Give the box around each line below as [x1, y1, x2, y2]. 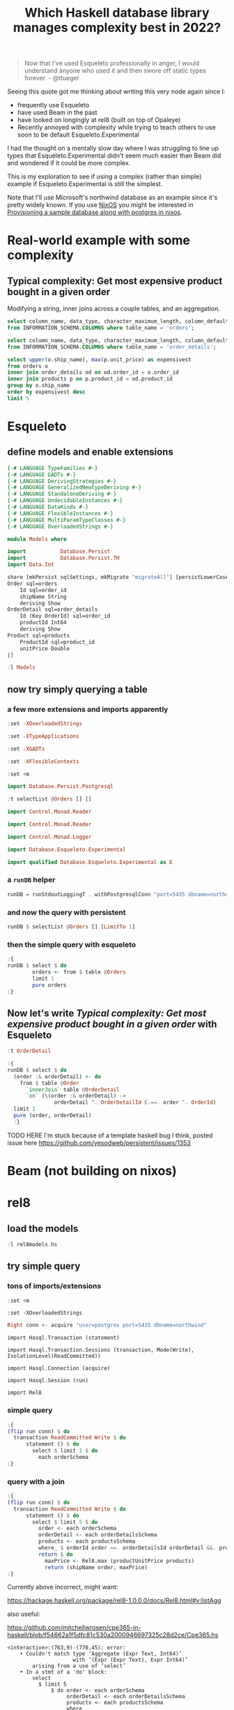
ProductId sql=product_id [19, 638, 95, 646]
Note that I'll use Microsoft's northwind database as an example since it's [7, 193, 218, 202]
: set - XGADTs [7, 745, 45, 752]
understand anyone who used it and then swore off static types [24, 66, 207, 75]
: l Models [7, 664, 36, 671]
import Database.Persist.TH [7, 554, 120, 562]
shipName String [19, 593, 68, 600]
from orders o [7, 363, 49, 370]
